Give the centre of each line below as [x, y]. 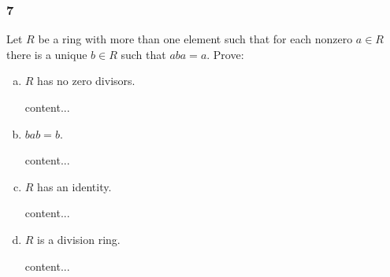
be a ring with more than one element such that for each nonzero [195, 39]
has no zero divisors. [86, 81]
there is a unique [47, 54]
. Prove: [225, 54]
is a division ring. [79, 239]
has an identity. [74, 186]
